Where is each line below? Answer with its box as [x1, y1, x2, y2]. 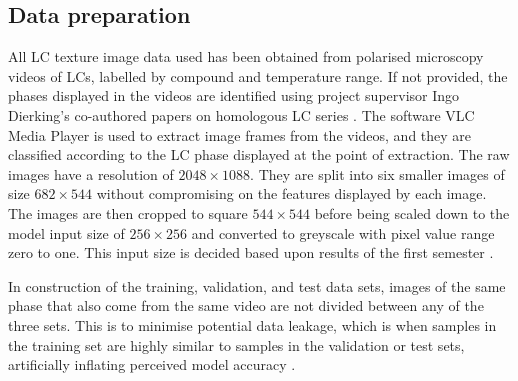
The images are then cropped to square [8, 202, 248, 223]
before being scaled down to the [314, 202, 510, 223]
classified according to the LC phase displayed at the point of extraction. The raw [8, 144, 510, 165]
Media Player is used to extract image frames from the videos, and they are [8, 124, 472, 145]
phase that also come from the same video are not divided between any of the [8, 295, 484, 316]
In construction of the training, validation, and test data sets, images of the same [8, 275, 506, 296]
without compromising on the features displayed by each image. [96, 183, 487, 204]
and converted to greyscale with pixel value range [191, 222, 495, 243]
